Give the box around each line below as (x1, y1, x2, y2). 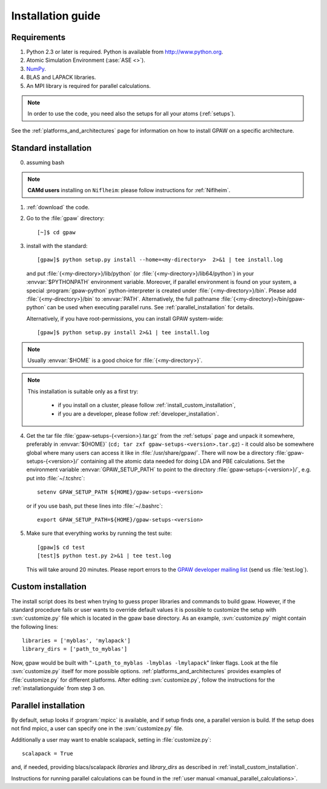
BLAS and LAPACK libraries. (26, 73, 96, 81)
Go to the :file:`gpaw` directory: (26, 215, 105, 222)
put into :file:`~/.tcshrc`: (26, 474, 85, 482)
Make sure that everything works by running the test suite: (26, 529, 172, 537)
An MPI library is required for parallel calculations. (26, 82, 151, 89)
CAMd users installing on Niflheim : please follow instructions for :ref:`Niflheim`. (27, 187, 231, 194)
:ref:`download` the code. (26, 203, 90, 210)
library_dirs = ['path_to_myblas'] (22, 646, 128, 653)
